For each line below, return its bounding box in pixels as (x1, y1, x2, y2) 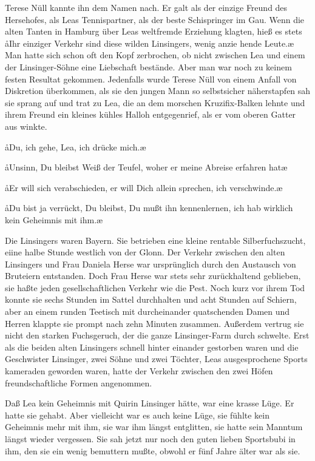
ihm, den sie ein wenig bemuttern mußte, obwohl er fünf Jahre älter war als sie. (5, 444, 300, 457)
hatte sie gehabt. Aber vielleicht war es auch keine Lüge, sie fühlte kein (5, 408, 270, 421)
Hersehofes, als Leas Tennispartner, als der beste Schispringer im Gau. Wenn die (5, 13, 305, 25)
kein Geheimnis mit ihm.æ (5, 213, 103, 226)
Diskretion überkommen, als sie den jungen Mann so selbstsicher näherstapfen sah (5, 84, 311, 97)
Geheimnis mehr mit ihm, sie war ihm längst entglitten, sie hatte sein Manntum (5, 420, 303, 433)
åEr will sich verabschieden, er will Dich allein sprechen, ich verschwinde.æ (5, 181, 283, 193)
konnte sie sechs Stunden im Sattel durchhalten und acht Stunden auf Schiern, (5, 293, 297, 306)
